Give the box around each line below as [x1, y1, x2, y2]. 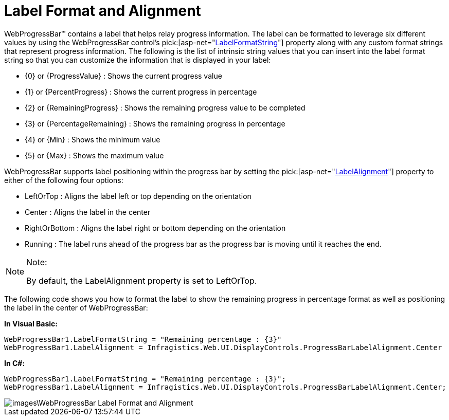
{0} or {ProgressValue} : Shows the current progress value [25, 71, 222, 80]
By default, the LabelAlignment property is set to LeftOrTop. [26, 275, 257, 286]
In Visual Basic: [4, 319, 58, 328]
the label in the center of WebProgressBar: [4, 303, 148, 312]
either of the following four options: [4, 175, 123, 185]
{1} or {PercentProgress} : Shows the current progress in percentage [25, 87, 257, 96]
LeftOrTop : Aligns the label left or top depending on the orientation [25, 191, 252, 200]
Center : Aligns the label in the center [25, 207, 151, 216]
